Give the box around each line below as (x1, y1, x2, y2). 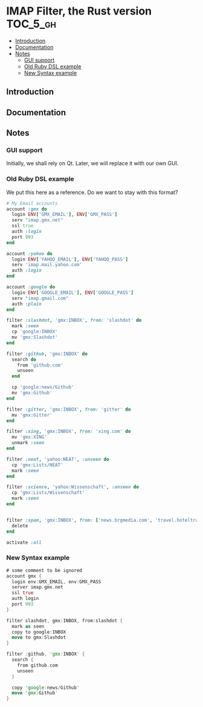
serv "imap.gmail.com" (11, 295, 69, 301)
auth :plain (11, 301, 42, 307)
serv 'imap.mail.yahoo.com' (11, 262, 83, 268)
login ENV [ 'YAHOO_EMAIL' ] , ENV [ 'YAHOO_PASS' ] (11, 256, 129, 262)
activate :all (6, 539, 42, 546)
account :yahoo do (6, 250, 53, 256)
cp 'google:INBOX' (11, 328, 59, 335)
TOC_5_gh (6, 17, 56, 31)
